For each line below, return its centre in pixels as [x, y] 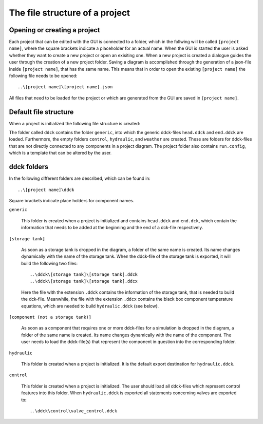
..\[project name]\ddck [46, 190]
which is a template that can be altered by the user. [60, 153]
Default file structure [41, 112]
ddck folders [29, 167]
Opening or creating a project [54, 30]
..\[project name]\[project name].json [65, 87]
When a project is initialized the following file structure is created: [75, 123]
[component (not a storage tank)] [50, 317]
